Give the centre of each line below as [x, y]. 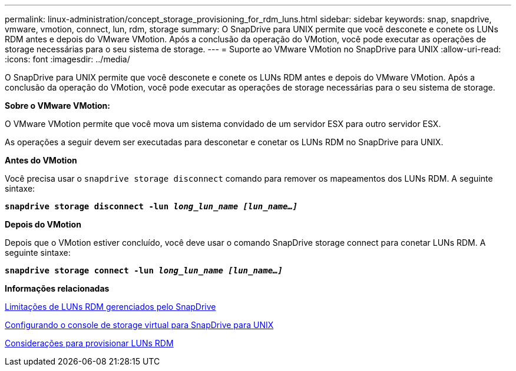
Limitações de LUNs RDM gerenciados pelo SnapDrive [110, 307]
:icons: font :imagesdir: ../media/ [67, 59]
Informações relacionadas [57, 288]
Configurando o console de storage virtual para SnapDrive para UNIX [139, 325]
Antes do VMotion [41, 160]
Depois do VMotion [43, 224]
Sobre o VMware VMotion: [57, 106]
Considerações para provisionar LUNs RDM [89, 343]
